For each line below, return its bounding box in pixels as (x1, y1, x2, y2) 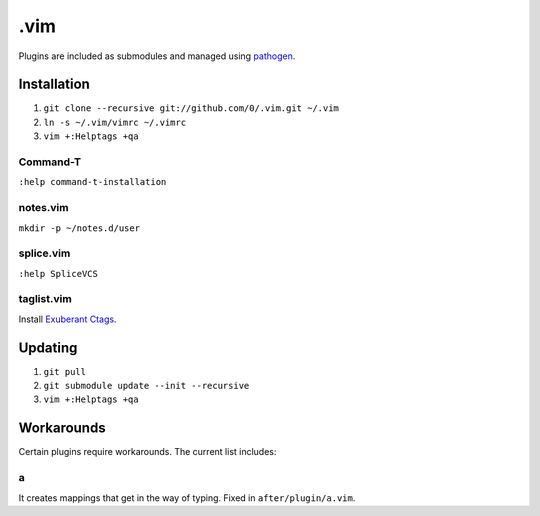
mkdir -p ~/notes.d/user (18, 222, 140, 234)
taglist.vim (18, 292, 72, 306)
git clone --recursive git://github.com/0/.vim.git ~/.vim (43, 103, 340, 114)
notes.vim (18, 201, 69, 215)
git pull (43, 366, 87, 377)
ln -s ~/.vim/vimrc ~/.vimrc (43, 116, 187, 128)
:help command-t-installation (18, 176, 167, 188)
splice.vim (18, 246, 71, 260)
